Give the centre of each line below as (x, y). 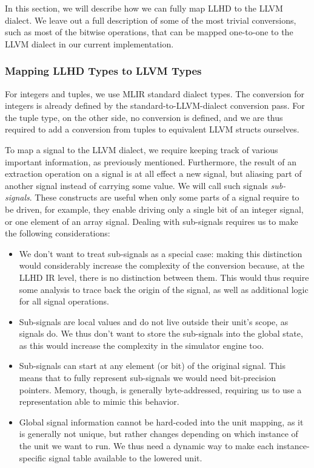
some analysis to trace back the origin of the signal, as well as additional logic (164, 289)
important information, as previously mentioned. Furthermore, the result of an (151, 161)
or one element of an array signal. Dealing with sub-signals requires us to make (152, 221)
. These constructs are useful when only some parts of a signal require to (164, 197)
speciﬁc (32, 457)
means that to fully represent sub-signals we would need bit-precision (148, 378)
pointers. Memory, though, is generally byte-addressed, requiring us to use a (160, 389)
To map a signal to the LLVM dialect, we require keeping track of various (142, 149)
